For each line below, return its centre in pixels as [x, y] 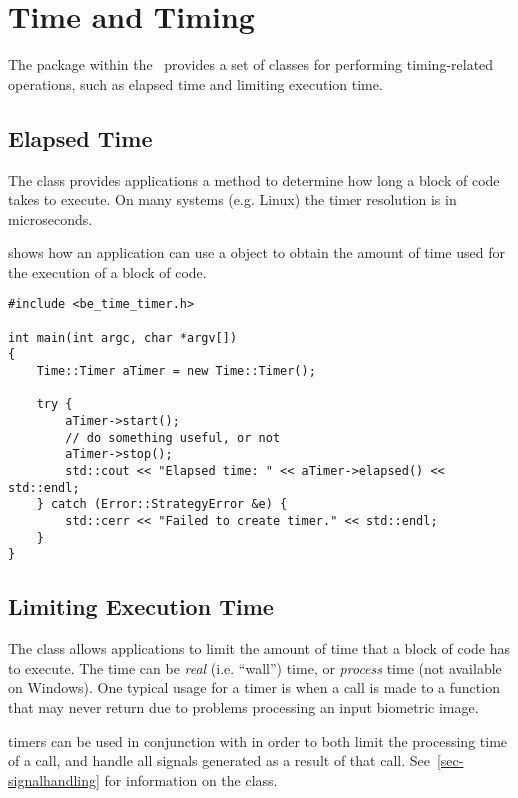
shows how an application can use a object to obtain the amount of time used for [256, 252]
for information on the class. [191, 779]
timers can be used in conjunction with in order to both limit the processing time [258, 740]
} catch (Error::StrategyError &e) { [162, 504]
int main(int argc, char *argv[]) [123, 337]
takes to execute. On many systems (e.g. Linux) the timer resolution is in [232, 199]
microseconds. [50, 218]
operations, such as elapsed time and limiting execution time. [195, 83]
